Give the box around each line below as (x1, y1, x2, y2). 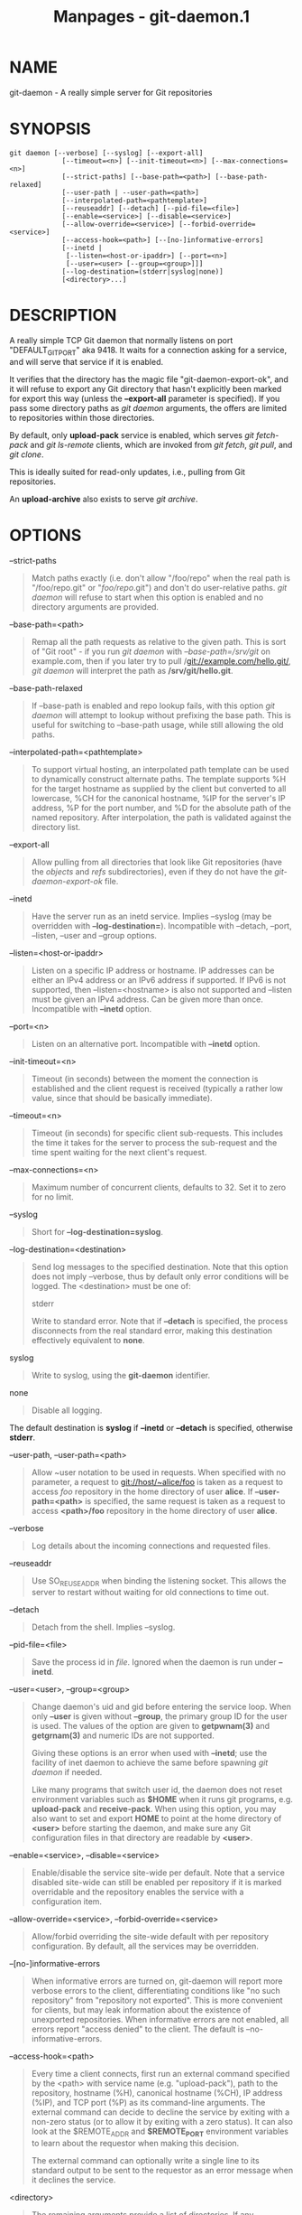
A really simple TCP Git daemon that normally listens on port (9, 334, 233, 345)
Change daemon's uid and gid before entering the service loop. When (31, 1701, 291, 1713)
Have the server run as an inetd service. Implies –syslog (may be (31, 911, 272, 921)
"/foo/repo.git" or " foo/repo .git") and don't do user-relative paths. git (31, 582, 288, 593)
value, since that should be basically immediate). (31, 1092, 214, 1103)
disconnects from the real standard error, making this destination (31, 1325, 273, 1336)
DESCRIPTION (9, 305, 117, 326)
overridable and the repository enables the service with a (31, 1886, 244, 1898)
